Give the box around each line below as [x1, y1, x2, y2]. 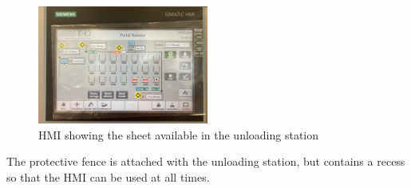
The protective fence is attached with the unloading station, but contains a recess [6, 153, 405, 170]
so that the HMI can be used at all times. [6, 168, 210, 185]
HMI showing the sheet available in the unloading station [38, 126, 319, 143]
